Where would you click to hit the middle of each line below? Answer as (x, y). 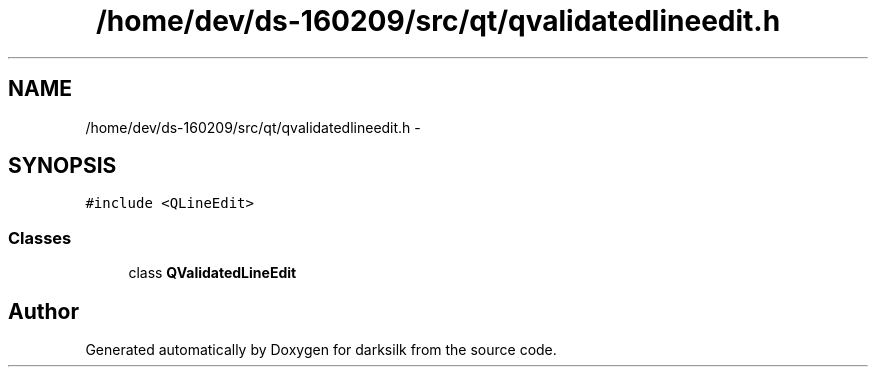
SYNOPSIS (62, 166)
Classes (40, 237)
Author (43, 311)
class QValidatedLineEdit (212, 273)
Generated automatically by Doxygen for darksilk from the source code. (321, 350)
